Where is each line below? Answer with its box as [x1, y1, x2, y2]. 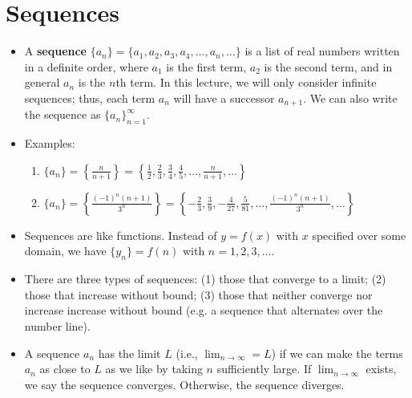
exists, [366, 360, 397, 377]
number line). [24, 317, 91, 334]
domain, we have [24, 242, 107, 259]
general [24, 74, 60, 91]
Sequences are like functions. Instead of [24, 226, 217, 243]
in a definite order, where [24, 58, 148, 75]
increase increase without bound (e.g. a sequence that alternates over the [24, 302, 383, 319]
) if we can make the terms [271, 344, 403, 361]
